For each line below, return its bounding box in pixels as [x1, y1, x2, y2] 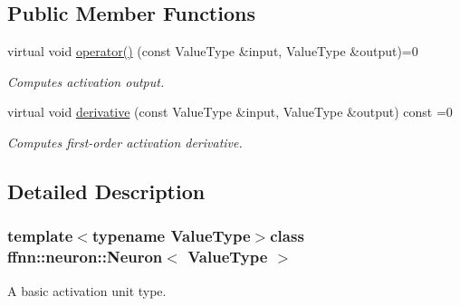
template [7, 225, 73, 247]
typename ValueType [91, 225, 251, 247]
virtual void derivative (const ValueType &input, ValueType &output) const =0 [7, 102, 453, 121]
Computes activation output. [7, 72, 165, 91]
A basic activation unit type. [7, 281, 167, 300]
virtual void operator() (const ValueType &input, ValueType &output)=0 [7, 42, 418, 61]
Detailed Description [7, 177, 206, 205]
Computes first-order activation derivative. [7, 132, 243, 151]
